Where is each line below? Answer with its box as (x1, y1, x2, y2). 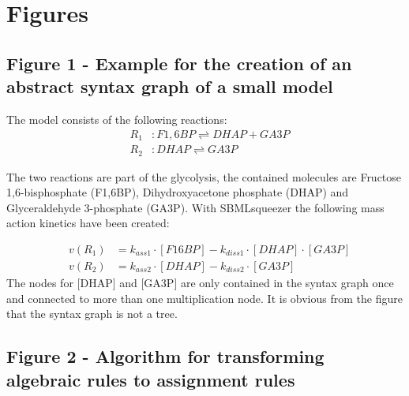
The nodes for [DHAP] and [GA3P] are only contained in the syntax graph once (6, 274, 394, 290)
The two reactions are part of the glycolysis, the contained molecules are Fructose (6, 168, 402, 185)
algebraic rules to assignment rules (6, 367, 295, 391)
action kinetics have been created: (6, 215, 170, 231)
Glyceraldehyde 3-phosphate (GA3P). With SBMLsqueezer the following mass (6, 199, 385, 215)
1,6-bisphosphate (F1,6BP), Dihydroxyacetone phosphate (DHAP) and (6, 184, 349, 200)
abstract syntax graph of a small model (6, 74, 333, 99)
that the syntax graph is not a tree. (6, 305, 178, 322)
